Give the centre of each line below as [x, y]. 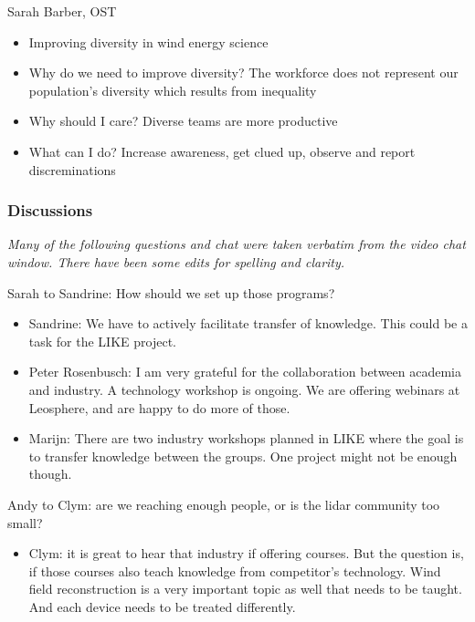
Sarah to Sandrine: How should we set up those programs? [171, 292]
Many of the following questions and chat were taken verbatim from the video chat [237, 244]
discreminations [72, 169]
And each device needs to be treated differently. [162, 606]
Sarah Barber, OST [62, 11]
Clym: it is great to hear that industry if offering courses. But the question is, [246, 553]
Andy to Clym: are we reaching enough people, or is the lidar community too [224, 504]
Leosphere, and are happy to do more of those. [159, 407]
